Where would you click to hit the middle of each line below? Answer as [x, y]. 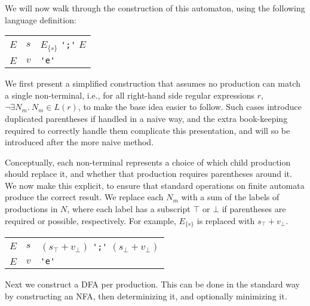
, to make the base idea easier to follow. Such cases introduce [190, 107]
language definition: [41, 19]
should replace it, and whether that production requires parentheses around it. [148, 174]
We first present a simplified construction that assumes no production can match [153, 83]
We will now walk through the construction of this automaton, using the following [155, 8]
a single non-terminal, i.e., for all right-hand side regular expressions [130, 95]
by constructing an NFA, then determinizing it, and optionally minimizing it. [146, 296]
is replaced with [226, 220]
